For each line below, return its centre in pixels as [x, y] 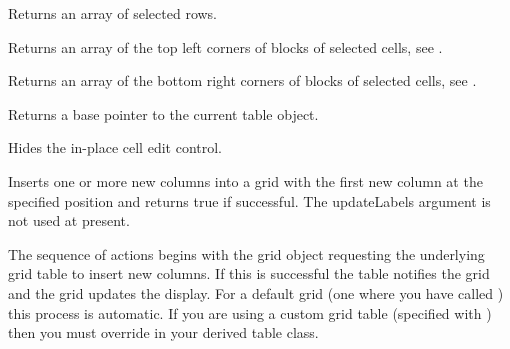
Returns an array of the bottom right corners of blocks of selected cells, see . [242, 80]
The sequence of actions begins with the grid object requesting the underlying [246, 253]
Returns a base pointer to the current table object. [163, 113]
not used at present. [69, 220]
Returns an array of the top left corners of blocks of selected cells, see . [225, 46]
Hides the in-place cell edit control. [115, 147]
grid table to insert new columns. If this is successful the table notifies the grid [249, 273]
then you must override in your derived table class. [163, 332]
